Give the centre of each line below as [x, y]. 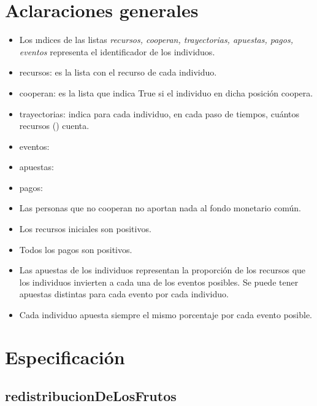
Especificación [65, 357]
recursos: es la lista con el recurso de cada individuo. [118, 72]
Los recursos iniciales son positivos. [85, 229]
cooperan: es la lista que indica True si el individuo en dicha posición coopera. [166, 92]
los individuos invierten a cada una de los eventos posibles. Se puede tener [159, 282]
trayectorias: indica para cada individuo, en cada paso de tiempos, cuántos [159, 113]
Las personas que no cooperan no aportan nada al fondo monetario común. [160, 208]
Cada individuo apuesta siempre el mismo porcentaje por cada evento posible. [166, 315]
